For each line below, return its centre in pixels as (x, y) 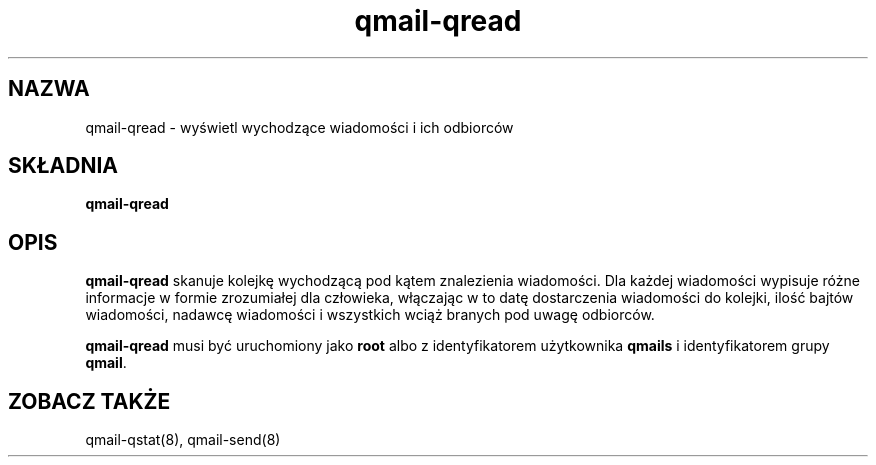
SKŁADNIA (63, 166)
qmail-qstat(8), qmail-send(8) (183, 440)
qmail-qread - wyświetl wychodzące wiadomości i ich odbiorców (299, 127)
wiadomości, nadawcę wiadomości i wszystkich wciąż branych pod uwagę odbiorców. (370, 315)
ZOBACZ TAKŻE (89, 401)
